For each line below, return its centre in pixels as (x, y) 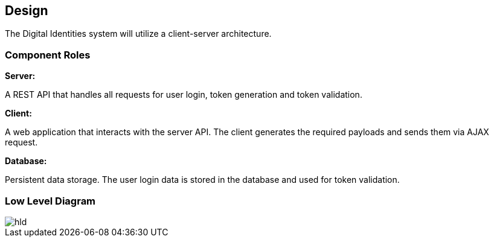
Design (27, 11)
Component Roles (48, 55)
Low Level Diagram (50, 201)
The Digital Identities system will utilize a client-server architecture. (138, 34)
